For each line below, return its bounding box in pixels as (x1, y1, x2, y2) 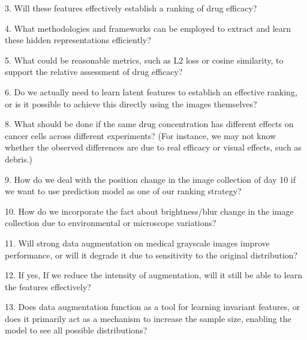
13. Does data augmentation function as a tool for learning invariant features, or (5, 300, 300, 313)
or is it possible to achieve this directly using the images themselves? (5, 97, 257, 110)
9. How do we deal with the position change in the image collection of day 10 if (5, 173, 296, 185)
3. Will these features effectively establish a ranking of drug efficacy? (5, 2, 257, 14)
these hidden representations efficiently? (5, 34, 151, 46)
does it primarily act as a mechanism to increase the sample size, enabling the (5, 312, 291, 324)
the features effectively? (5, 280, 91, 293)
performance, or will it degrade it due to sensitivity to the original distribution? (5, 248, 298, 261)
